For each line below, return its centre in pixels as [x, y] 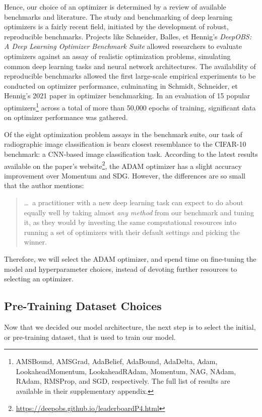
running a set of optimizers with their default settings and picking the [132, 232]
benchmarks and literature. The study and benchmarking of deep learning [118, 16]
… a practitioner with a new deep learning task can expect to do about [134, 202]
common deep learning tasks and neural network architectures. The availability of [130, 66]
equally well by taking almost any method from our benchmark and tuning [139, 212]
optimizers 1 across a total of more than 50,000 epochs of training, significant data [130, 106]
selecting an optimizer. [39, 279]
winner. [35, 242]
